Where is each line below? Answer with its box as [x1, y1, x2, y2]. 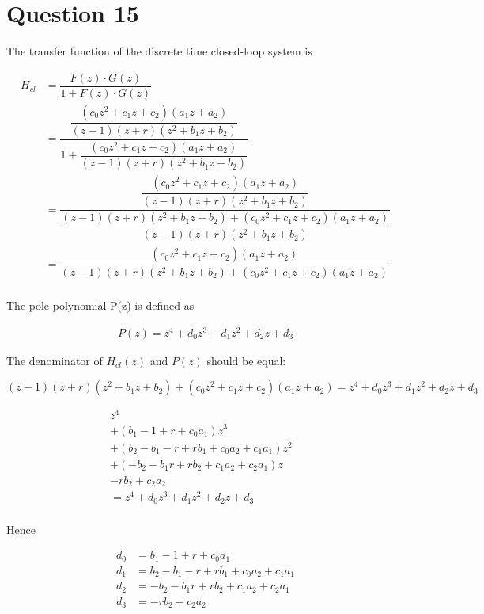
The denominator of [6, 352, 103, 368]
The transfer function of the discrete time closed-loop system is [6, 43, 312, 59]
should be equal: [206, 352, 286, 368]
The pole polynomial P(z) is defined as [6, 297, 195, 314]
